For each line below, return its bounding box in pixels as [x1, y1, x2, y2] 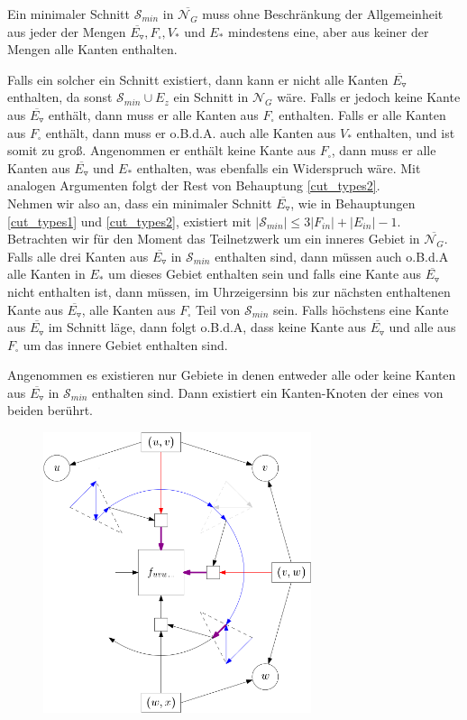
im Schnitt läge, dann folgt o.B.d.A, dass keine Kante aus [48, 318, 367, 337]
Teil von [195, 300, 241, 318]
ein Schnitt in [173, 88, 249, 106]
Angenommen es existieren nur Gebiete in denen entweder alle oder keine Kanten [7, 365, 456, 384]
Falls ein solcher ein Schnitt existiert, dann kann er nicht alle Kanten [7, 69, 389, 88]
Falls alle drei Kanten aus [7, 246, 149, 265]
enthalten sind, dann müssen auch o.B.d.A [215, 246, 449, 265]
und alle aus [389, 318, 456, 337]
